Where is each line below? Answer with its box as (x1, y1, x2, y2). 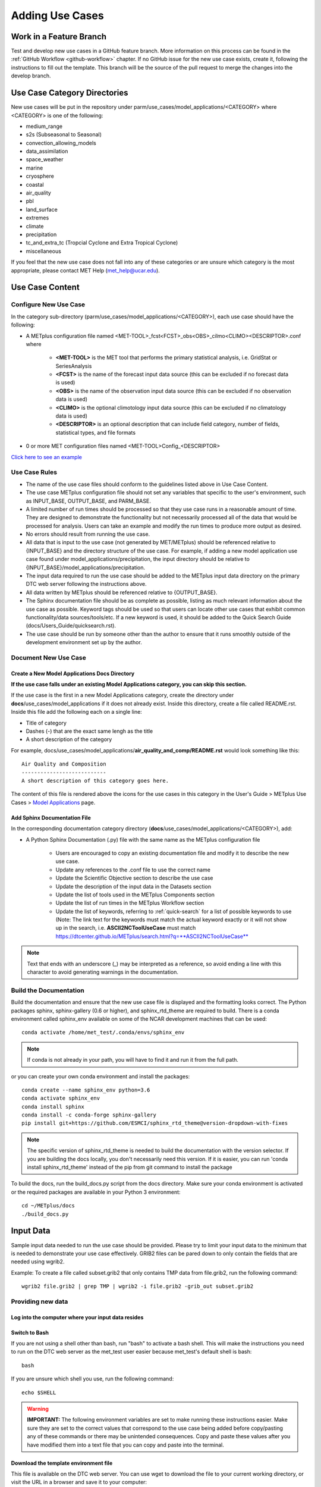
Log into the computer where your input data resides (11, 1313, 144, 1320)
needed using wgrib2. (11, 1258, 65, 1265)
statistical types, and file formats (55, 429, 136, 436)
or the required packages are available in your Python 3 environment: (11, 1188, 181, 1196)
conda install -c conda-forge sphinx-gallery (21, 1112, 157, 1118)
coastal (26, 181, 44, 188)
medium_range (26, 123, 62, 130)
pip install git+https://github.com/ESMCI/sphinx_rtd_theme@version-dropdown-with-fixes (21, 1120, 288, 1127)
